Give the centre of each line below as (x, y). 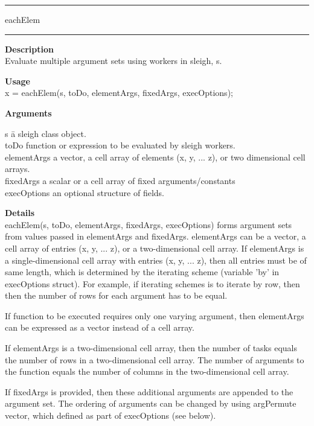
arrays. (18, 169)
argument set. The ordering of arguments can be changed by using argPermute (151, 403)
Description (30, 49)
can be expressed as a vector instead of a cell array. (100, 327)
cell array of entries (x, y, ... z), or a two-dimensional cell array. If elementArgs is (155, 248)
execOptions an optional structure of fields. (85, 192)
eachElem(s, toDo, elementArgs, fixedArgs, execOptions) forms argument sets (149, 224)
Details (20, 213)
